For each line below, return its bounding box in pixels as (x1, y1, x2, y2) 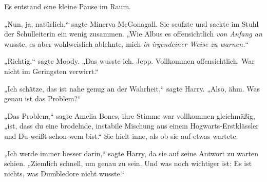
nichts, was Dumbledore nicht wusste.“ (4, 168, 125, 178)
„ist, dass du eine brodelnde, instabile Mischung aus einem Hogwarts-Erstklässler (4, 120, 259, 131)
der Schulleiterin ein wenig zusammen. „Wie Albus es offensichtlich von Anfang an (4, 28, 262, 39)
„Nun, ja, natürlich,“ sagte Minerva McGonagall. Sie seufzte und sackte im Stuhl (4, 18, 259, 29)
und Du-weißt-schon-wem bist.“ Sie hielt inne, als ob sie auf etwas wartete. (4, 130, 238, 141)
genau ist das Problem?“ (4, 93, 81, 104)
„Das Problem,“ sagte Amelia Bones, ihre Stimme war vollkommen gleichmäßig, (4, 110, 255, 121)
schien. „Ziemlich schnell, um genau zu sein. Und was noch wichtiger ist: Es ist (4, 158, 252, 169)
